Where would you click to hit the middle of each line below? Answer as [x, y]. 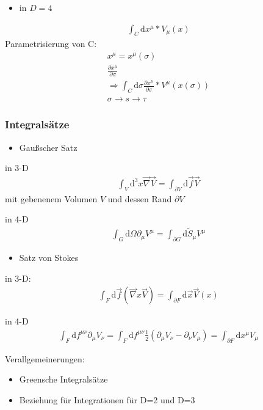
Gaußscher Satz [48, 147]
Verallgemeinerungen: [45, 358]
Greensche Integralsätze [63, 379]
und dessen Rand [140, 198]
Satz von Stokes [49, 257]
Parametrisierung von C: [51, 44]
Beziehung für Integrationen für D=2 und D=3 [107, 399]
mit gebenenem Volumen [51, 198]
